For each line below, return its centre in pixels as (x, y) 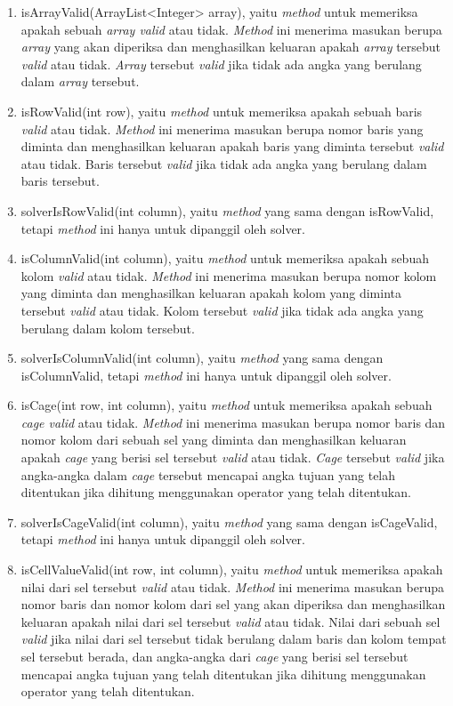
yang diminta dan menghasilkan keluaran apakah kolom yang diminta (211, 293)
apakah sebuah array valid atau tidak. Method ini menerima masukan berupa (231, 29)
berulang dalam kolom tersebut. (108, 328)
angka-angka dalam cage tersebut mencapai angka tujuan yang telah (208, 474)
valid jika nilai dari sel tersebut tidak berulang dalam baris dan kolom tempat (234, 639)
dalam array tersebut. (80, 81)
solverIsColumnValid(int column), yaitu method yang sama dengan (202, 358)
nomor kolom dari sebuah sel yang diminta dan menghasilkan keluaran (214, 440)
